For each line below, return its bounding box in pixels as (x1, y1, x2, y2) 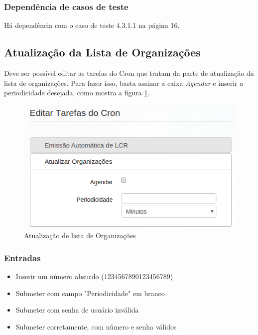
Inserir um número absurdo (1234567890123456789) (15, 271, 173, 282)
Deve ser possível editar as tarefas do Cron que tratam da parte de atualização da (4, 68, 254, 78)
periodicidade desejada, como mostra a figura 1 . (4, 87, 150, 98)
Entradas (4, 251, 41, 264)
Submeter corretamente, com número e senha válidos (15, 321, 177, 332)
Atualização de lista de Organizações (24, 230, 136, 241)
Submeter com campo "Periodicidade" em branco (15, 288, 165, 298)
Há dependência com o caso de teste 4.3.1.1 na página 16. (4, 20, 180, 30)
